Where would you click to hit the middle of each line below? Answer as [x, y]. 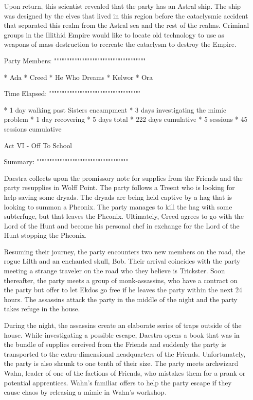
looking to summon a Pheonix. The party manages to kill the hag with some [118, 206]
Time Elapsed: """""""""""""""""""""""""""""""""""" [72, 93]
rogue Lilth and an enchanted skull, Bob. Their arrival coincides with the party [122, 261]
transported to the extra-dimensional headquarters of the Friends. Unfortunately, [125, 353]
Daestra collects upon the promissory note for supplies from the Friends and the [123, 178]
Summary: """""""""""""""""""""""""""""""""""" [66, 162]
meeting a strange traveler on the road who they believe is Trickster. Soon [115, 271]
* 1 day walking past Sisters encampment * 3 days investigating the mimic [115, 109]
